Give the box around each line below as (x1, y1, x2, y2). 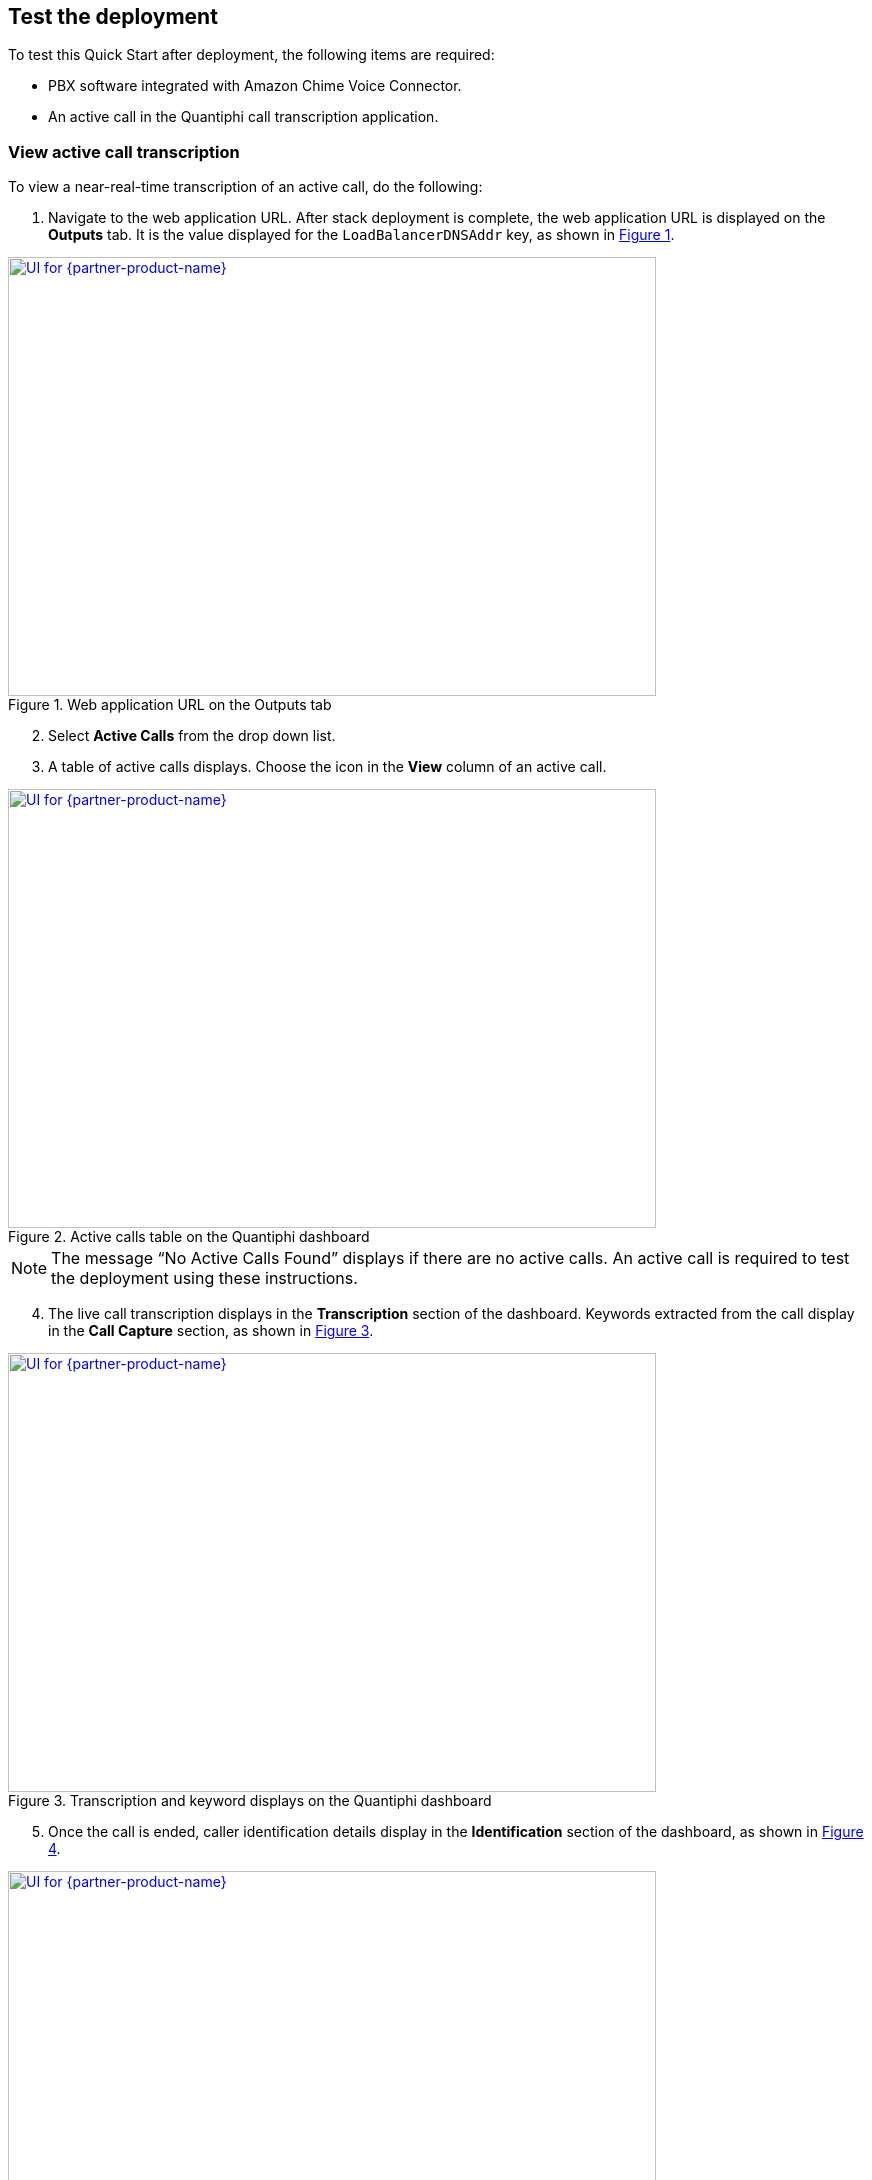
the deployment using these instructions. (51, 1268, 358, 1289)
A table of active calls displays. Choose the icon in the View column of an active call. (48, 758, 607, 776)
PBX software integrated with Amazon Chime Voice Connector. (48, 77, 462, 95)
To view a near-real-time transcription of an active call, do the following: (8, 178, 483, 196)
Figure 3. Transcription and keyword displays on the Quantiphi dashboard (8, 1792, 492, 1810)
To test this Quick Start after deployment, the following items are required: (8, 46, 495, 64)
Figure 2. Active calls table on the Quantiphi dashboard (8, 1228, 370, 1246)
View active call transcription (8, 141, 240, 162)
